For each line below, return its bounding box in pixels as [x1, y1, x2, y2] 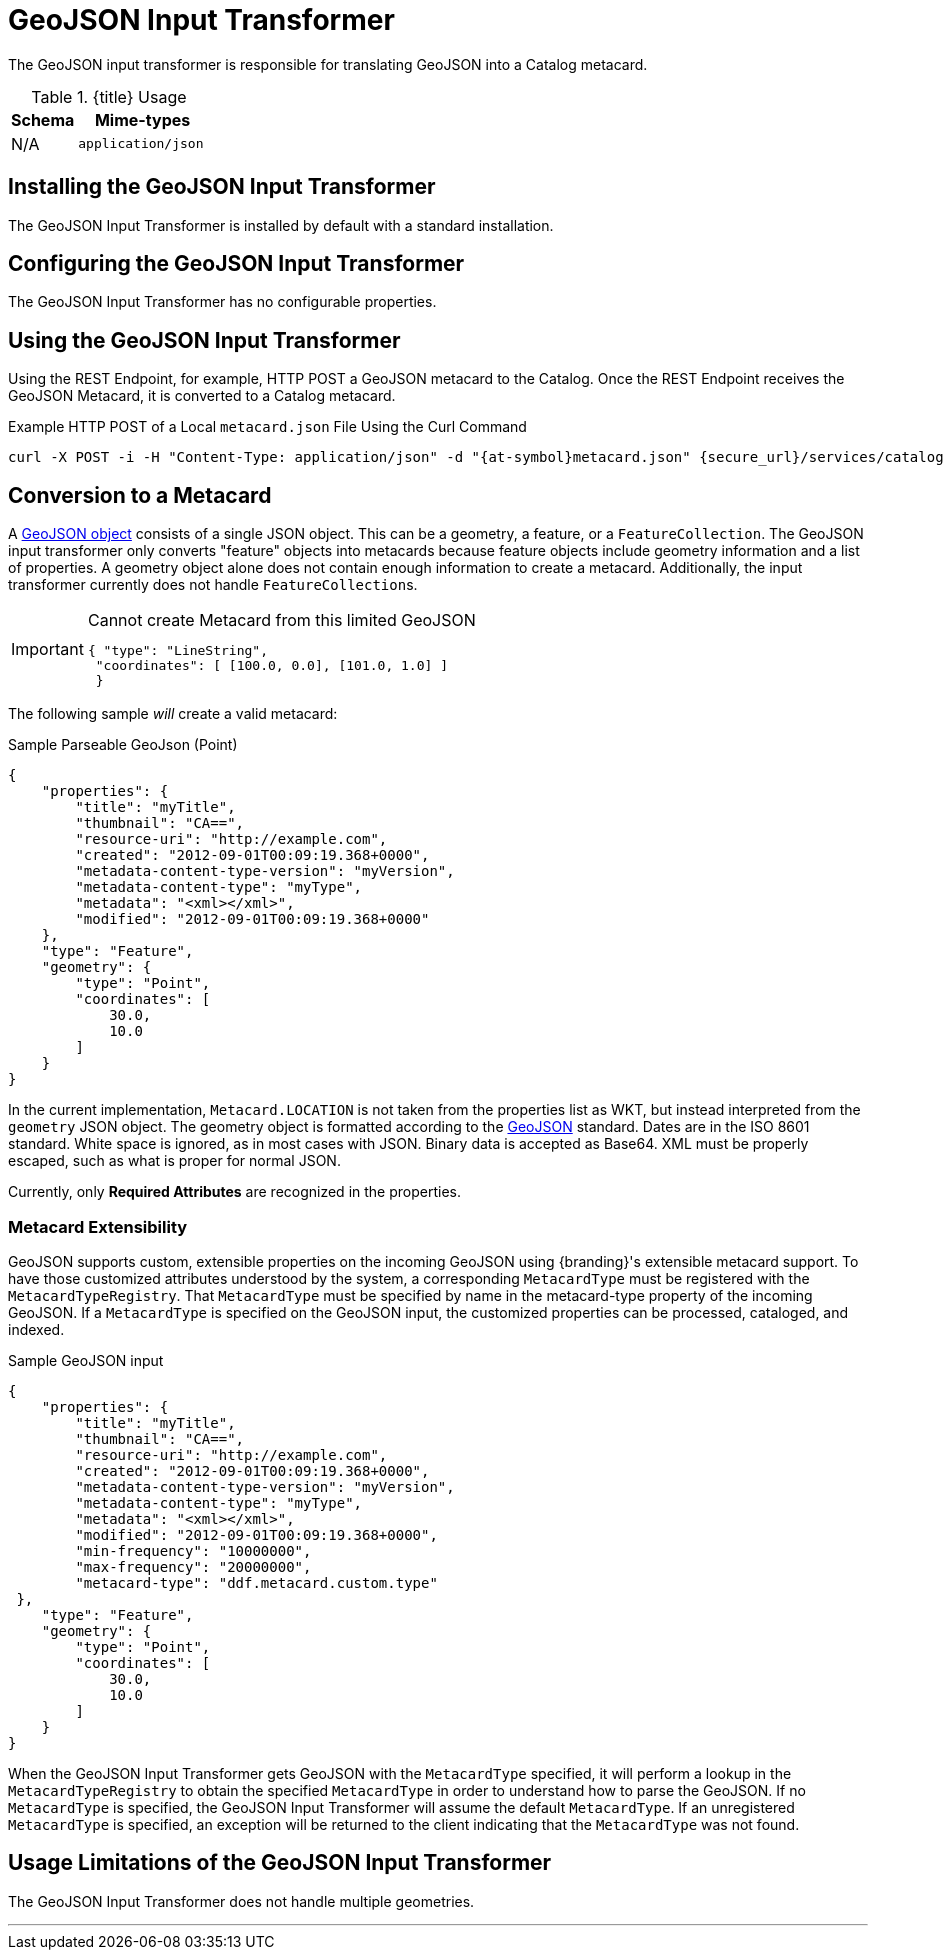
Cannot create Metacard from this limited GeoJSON [87, 610, 476, 631]
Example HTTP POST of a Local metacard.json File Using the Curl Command [8, 418, 527, 436]
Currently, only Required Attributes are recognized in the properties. [8, 1183, 461, 1201]
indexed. [8, 1320, 65, 1338]
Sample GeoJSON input [8, 1351, 164, 1369]
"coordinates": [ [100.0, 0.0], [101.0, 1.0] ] [95, 658, 448, 674]
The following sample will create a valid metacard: [8, 705, 338, 723]
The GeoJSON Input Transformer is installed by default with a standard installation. [8, 216, 554, 234]
